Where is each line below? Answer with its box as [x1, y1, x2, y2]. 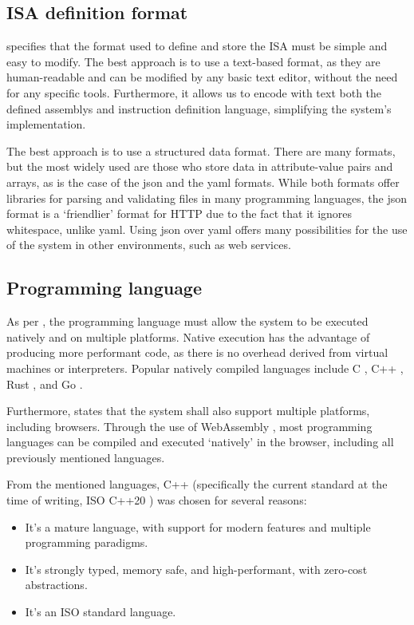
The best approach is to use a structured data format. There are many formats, [6, 142, 396, 159]
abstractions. [25, 576, 88, 593]
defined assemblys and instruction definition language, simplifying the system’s [6, 100, 392, 117]
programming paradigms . [25, 534, 148, 551]
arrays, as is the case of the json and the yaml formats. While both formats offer [6, 173, 400, 190]
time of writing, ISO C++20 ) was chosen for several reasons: [6, 492, 307, 508]
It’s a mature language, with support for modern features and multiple [25, 518, 371, 535]
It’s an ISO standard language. [25, 603, 176, 620]
